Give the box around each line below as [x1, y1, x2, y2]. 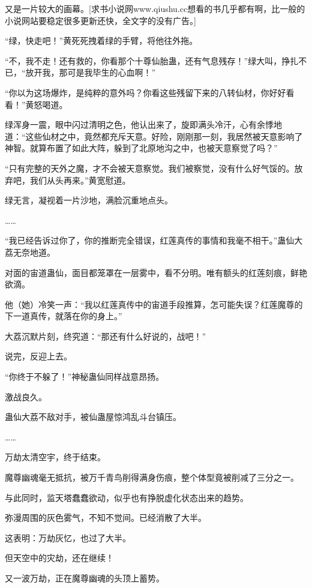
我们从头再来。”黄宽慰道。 [29, 173, 131, 186]
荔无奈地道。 [5, 245, 55, 258]
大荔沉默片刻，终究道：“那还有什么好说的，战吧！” [5, 329, 206, 342]
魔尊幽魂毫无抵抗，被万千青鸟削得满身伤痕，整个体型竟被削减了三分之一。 [5, 471, 299, 484]
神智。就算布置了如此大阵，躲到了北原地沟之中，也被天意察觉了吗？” [5, 142, 278, 154]
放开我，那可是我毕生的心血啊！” [25, 66, 156, 79]
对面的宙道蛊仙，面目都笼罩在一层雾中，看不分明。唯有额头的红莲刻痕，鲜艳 [5, 266, 307, 278]
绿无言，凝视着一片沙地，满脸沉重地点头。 [5, 194, 173, 206]
